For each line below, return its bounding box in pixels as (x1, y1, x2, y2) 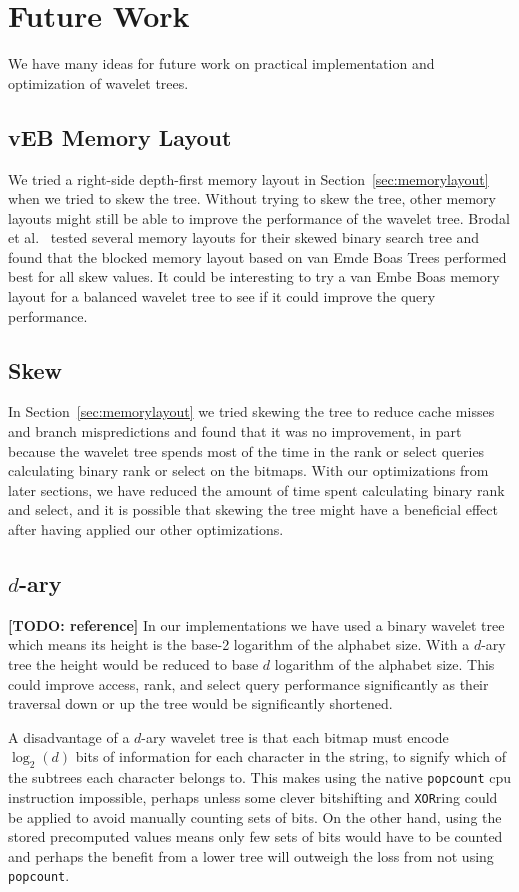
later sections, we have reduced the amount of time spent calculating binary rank (8, 479, 505, 500)
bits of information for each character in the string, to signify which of (75, 746, 506, 767)
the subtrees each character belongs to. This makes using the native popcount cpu (8, 767, 512, 788)
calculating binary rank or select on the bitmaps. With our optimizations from (8, 460, 489, 481)
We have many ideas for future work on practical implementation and (8, 53, 435, 74)
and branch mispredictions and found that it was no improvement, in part (8, 421, 462, 442)
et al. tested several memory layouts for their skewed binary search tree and (8, 227, 480, 248)
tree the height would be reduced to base (8, 654, 259, 675)
